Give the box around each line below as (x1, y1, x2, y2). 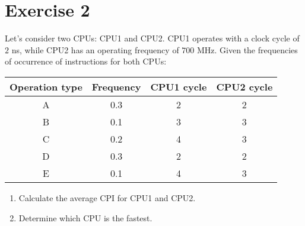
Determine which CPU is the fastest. (18, 211, 152, 224)
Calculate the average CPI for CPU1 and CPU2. (18, 191, 196, 204)
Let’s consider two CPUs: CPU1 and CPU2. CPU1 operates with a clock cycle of (5, 32, 300, 44)
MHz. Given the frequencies (196, 43, 298, 56)
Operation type (9, 79, 82, 93)
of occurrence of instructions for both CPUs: (5, 55, 167, 67)
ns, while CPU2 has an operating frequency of (11, 43, 179, 56)
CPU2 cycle (216, 79, 273, 93)
